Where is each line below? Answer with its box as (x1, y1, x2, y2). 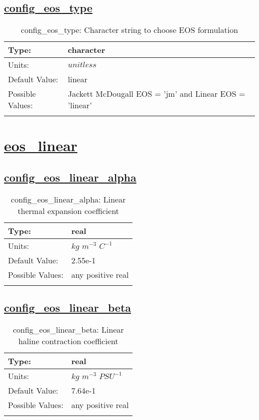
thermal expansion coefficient (17, 205, 119, 216)
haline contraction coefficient (18, 335, 119, 347)
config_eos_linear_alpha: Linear (11, 193, 126, 205)
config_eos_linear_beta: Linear (12, 323, 124, 335)
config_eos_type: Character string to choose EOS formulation (21, 24, 238, 36)
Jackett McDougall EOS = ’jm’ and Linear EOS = (68, 88, 246, 100)
